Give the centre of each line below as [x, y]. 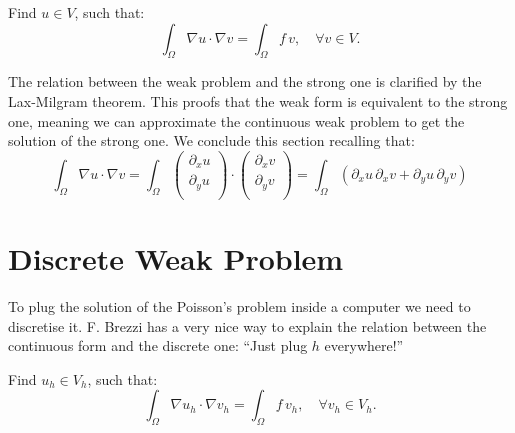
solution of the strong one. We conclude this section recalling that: [211, 140]
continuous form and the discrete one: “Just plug [158, 345]
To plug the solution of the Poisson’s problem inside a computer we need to [239, 305]
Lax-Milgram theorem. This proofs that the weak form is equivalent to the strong [258, 100]
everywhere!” [364, 345]
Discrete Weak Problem [176, 258]
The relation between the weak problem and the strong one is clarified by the [245, 81]
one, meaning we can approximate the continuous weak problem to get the [236, 120]
